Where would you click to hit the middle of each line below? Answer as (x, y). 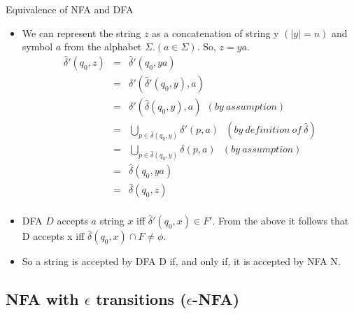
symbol (37, 47)
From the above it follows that (284, 221)
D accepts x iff (53, 236)
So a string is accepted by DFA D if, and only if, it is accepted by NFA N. (181, 261)
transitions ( (141, 299)
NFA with (42, 299)
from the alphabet (103, 47)
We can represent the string (82, 33)
